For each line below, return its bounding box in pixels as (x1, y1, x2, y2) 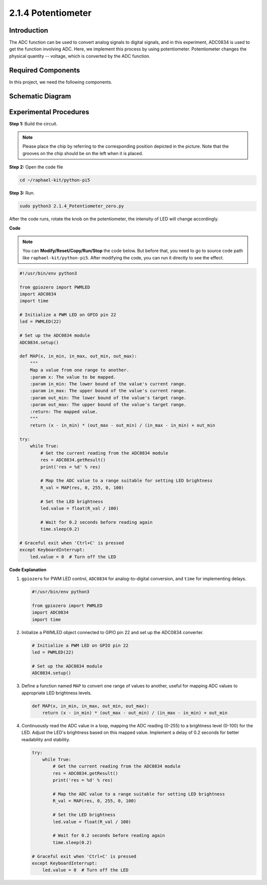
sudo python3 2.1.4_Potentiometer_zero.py (19, 203, 124, 209)
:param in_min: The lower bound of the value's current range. (30, 381, 187, 386)
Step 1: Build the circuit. (9, 121, 58, 126)
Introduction (9, 26, 48, 35)
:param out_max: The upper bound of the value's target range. (30, 402, 187, 408)
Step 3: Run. (9, 190, 35, 196)
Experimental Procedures (9, 108, 89, 116)
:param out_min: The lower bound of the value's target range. (30, 395, 187, 400)
